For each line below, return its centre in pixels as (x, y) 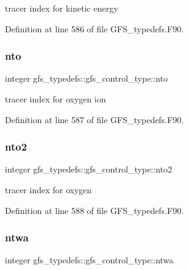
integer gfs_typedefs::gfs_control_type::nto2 (89, 169)
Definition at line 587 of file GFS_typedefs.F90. (94, 119)
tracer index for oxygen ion (56, 99)
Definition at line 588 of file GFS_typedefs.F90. (94, 210)
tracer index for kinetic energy (62, 8)
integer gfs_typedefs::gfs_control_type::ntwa (89, 260)
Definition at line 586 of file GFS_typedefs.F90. (94, 28)
